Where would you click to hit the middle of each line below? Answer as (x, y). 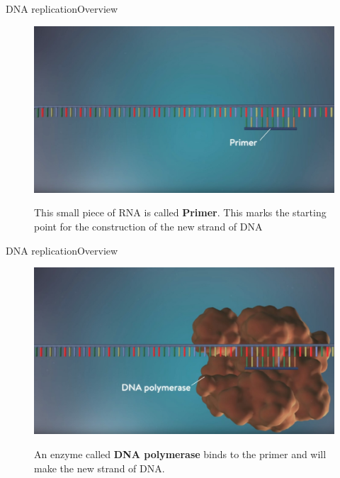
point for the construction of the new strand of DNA (148, 226)
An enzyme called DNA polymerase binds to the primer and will (180, 454)
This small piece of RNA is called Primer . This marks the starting (180, 212)
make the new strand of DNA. (100, 468)
